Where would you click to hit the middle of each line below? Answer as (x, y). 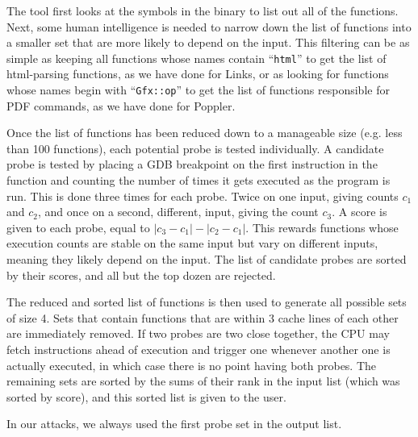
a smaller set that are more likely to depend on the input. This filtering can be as (208, 42)
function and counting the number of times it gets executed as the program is (199, 180)
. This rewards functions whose (322, 227)
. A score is (359, 212)
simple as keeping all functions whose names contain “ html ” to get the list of (196, 58)
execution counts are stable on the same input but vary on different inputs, (192, 243)
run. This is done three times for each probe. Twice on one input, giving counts (203, 196)
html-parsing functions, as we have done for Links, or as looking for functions (198, 74)
